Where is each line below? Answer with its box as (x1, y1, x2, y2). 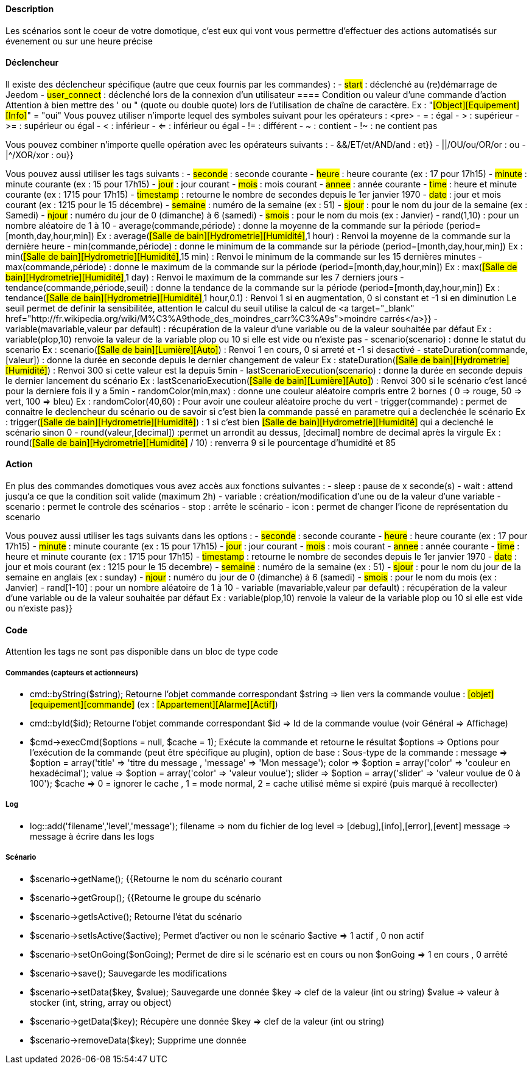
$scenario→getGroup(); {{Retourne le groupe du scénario (30, 892, 261, 903)
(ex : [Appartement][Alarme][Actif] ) (137, 699, 278, 710)
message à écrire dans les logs (30, 830, 155, 841)
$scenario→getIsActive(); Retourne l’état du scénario (30, 911, 242, 922)
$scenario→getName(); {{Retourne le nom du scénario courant (30, 873, 282, 884)
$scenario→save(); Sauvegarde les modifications (30, 967, 227, 978)
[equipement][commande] (30, 699, 135, 710)
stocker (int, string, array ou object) (30, 997, 172, 1008)
